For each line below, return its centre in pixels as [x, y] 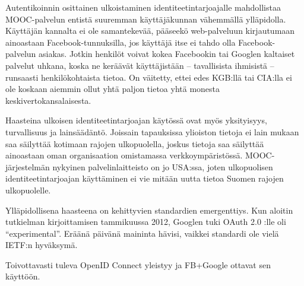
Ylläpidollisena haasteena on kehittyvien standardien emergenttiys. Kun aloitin [149, 210]
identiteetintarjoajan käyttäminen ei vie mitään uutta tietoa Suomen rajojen [145, 178]
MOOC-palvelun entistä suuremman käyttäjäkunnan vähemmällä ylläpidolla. [146, 19]
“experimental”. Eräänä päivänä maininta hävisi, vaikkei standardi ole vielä [142, 233]
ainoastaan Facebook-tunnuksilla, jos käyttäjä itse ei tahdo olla [121, 42]
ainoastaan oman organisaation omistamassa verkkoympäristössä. [124, 155]
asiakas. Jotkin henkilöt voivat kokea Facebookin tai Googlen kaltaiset [167, 54]
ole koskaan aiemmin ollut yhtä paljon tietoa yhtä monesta [113, 89]
